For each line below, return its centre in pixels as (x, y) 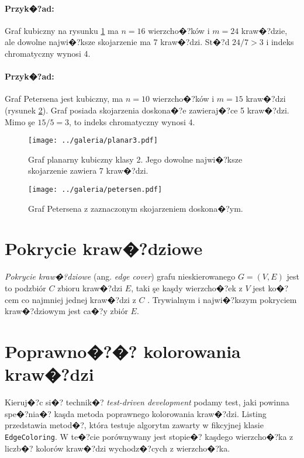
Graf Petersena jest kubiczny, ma (64, 99)
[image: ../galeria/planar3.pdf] (93, 141)
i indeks (280, 42)
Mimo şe (20, 121)
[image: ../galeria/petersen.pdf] (95, 190)
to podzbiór (25, 287)
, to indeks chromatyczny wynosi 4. (132, 121)
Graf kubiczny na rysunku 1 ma (62, 30)
